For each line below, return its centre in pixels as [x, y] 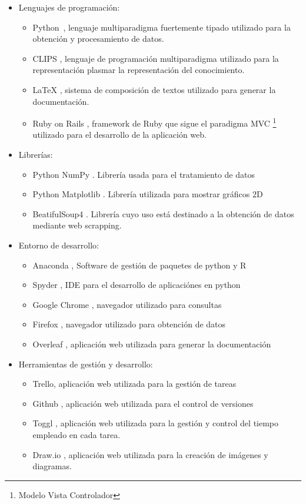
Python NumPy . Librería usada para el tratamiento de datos [144, 174]
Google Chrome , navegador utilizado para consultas [127, 304]
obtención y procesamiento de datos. [98, 39]
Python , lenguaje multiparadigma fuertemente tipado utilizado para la [162, 27]
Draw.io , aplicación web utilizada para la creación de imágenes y [150, 454]
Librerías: [36, 154]
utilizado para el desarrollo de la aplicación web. [119, 135]
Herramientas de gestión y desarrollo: [86, 364]
